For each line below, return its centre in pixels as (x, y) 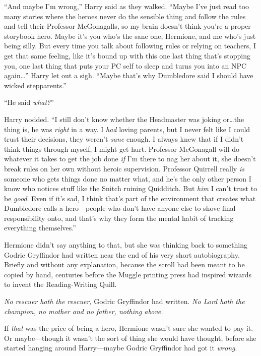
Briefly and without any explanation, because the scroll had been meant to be (124, 264)
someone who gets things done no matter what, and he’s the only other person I (128, 178)
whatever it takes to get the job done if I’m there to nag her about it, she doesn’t (130, 159)
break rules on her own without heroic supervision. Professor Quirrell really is (124, 168)
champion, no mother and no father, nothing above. (84, 311)
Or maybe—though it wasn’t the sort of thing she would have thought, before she (130, 338)
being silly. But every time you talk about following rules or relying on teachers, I (130, 46)
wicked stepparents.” (35, 85)
